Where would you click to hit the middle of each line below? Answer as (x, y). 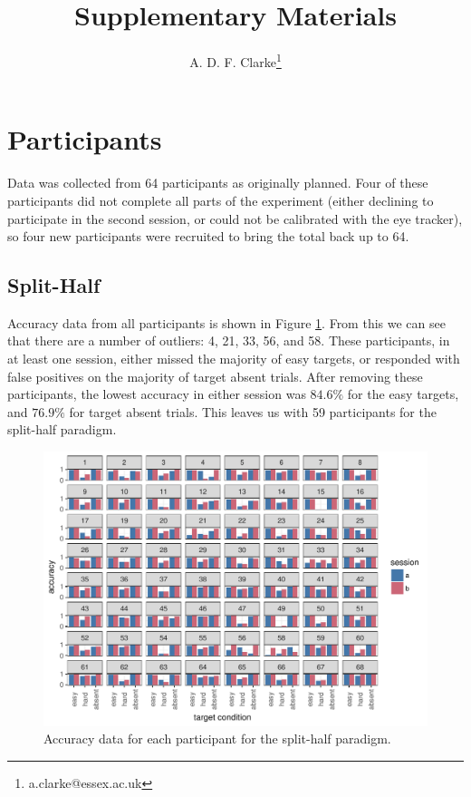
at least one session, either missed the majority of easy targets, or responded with (234, 359)
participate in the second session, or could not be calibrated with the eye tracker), (235, 218)
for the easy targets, (403, 394)
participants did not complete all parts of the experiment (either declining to (221, 200)
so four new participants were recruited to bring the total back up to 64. (208, 236)
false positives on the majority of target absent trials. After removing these (215, 376)
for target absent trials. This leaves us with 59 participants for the (253, 411)
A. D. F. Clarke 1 (235, 60)
